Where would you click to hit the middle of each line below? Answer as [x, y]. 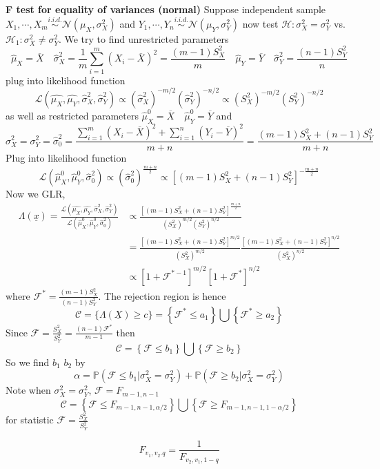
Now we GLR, [36, 194]
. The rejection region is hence [162, 295]
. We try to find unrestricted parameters [143, 38]
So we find [28, 362]
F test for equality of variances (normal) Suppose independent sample [166, 9]
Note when [28, 390]
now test [260, 23]
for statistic [30, 420]
